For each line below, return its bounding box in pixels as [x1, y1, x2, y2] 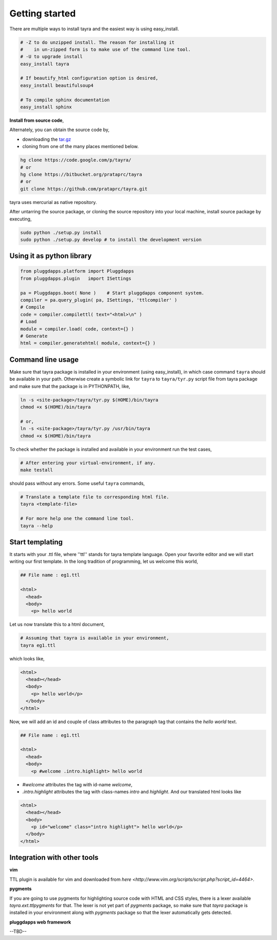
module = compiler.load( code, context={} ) [20, 326, 134, 331]
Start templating [9, 538, 63, 546]
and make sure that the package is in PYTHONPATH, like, [9, 383, 130, 389]
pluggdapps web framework [9, 919, 71, 925]
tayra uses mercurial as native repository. [9, 199, 97, 205]
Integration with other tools [9, 853, 98, 862]
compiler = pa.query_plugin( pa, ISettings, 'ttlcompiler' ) [20, 297, 177, 303]
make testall [20, 467, 53, 473]
